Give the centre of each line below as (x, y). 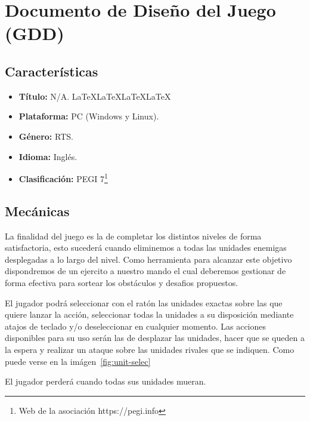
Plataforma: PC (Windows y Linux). (89, 116)
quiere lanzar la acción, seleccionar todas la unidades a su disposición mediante (149, 314)
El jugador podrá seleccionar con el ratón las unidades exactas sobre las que (144, 302)
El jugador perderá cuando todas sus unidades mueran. (106, 381)
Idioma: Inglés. (48, 156)
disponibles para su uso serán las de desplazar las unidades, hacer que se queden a (155, 338)
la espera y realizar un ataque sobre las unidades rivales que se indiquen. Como (150, 349)
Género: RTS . (46, 136)
